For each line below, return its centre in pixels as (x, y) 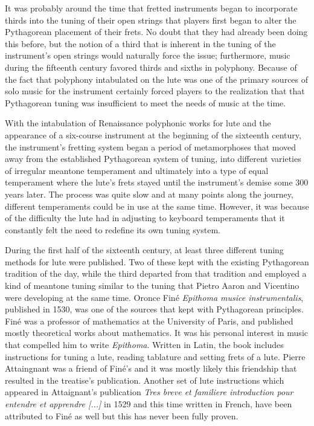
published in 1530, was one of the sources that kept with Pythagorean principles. (154, 309)
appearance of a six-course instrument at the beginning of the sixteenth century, (153, 134)
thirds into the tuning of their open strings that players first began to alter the (151, 20)
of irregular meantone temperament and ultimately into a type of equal (137, 170)
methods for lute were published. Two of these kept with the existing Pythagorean (157, 261)
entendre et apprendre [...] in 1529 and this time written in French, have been (149, 404)
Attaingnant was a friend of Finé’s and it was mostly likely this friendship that (151, 368)
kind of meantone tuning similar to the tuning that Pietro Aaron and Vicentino (152, 286)
